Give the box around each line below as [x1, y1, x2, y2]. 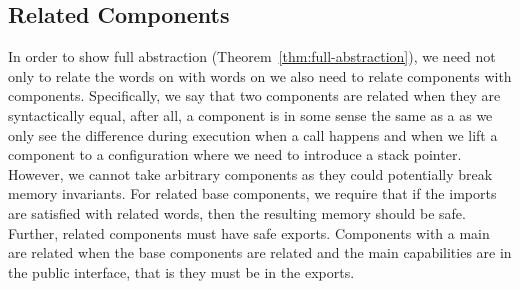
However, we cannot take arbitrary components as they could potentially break [8, 163, 493, 184]
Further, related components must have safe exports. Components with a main [8, 222, 490, 243]
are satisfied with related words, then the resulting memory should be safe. [8, 202, 466, 223]
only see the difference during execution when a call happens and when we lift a [8, 124, 498, 145]
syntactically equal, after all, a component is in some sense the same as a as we [8, 104, 493, 125]
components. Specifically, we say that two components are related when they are [8, 85, 501, 106]
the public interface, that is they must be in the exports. [8, 261, 355, 282]
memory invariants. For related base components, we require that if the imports [8, 183, 497, 204]
